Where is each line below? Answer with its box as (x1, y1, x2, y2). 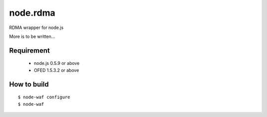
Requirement (9, 46, 50, 55)
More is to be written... (9, 33, 55, 39)
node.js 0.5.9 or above (34, 60, 80, 66)
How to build (9, 80, 49, 88)
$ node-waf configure (18, 94, 70, 100)
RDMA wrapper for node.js (9, 25, 64, 30)
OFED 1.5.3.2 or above (34, 67, 79, 73)
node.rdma (9, 7, 55, 18)
